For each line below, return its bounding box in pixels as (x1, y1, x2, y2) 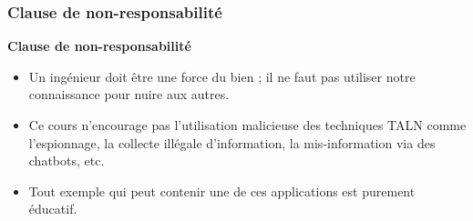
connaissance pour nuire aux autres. (28, 85, 230, 104)
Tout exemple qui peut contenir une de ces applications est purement (28, 181, 416, 200)
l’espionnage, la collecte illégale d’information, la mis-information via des (28, 133, 436, 152)
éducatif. (28, 199, 77, 218)
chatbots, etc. (28, 151, 105, 170)
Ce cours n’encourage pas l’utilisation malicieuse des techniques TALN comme (28, 116, 467, 134)
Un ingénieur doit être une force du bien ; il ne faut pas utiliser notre (28, 66, 416, 85)
